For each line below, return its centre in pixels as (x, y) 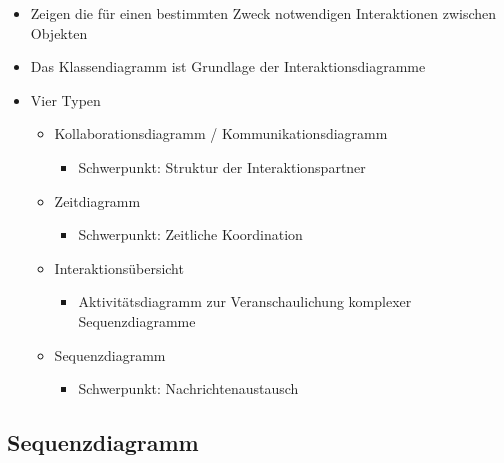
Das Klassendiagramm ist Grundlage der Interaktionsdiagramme (228, 66)
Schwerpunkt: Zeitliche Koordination (190, 234)
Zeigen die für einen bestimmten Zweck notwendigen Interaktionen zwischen (263, 13)
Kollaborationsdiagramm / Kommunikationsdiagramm (221, 133)
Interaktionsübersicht (119, 267)
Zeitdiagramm (97, 200)
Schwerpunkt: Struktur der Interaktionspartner (222, 166)
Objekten (59, 32)
